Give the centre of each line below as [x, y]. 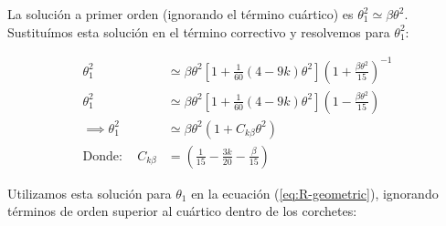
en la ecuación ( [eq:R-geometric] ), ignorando [315, 193]
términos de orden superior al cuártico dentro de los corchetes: [182, 211]
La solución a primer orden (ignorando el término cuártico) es [181, 14]
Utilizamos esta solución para [90, 193]
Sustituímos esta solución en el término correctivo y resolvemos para [199, 31]
